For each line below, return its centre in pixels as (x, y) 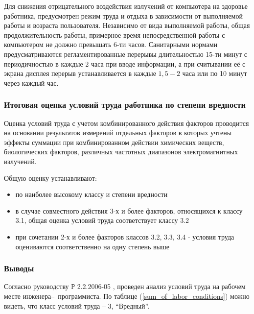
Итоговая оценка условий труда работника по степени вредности (125, 105)
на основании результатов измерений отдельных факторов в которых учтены (118, 133)
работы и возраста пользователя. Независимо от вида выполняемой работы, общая (127, 25)
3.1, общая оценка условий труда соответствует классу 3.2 (102, 220)
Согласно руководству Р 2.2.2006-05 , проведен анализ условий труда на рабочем (125, 286)
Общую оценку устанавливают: (50, 178)
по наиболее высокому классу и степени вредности (92, 194)
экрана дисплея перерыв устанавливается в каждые (80, 73)
